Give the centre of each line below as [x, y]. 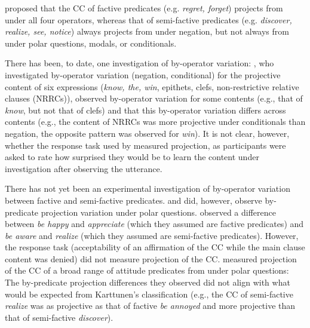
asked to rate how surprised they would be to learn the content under [132, 157]
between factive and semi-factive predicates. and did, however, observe [133, 200]
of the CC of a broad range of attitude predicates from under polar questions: [147, 270]
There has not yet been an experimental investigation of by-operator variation [148, 188]
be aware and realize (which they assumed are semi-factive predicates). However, [152, 235]
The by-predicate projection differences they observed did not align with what [148, 282]
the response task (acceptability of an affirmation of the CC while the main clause [155, 247]
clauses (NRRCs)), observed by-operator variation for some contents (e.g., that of [154, 98]
